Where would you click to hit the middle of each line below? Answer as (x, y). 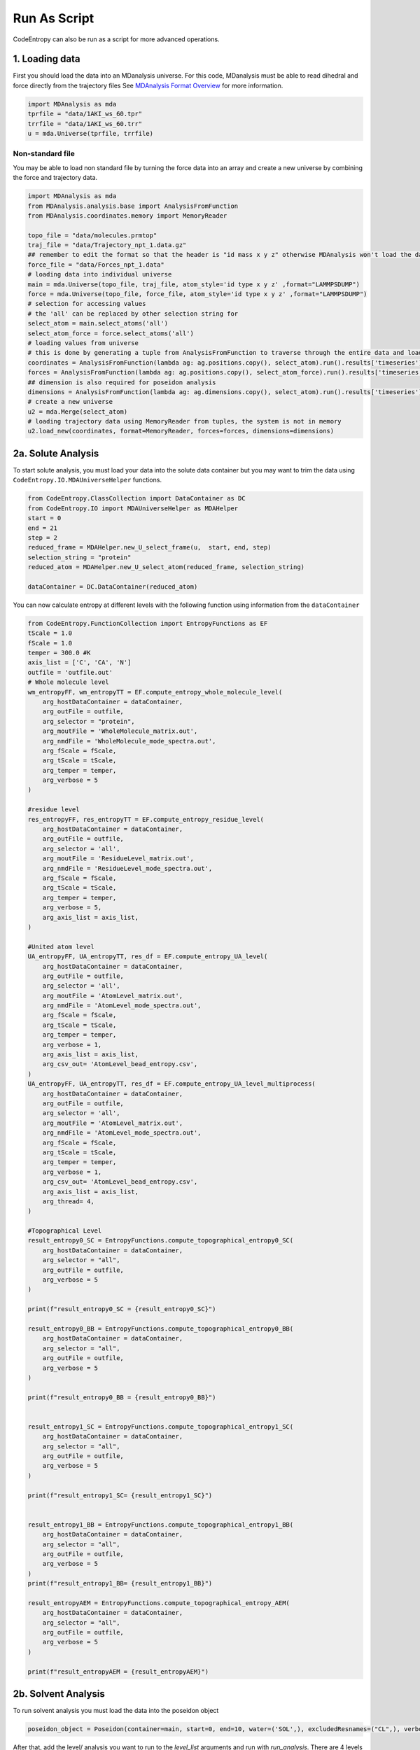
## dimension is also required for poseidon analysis (122, 382)
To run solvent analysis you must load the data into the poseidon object (116, 1711)
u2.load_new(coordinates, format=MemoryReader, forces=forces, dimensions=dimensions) (181, 431)
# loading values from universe (83, 343)
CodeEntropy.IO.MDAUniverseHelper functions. (87, 480)
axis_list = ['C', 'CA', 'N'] (79, 663)
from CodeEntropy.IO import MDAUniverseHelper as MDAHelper (133, 508)
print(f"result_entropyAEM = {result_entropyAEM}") (118, 1672)
